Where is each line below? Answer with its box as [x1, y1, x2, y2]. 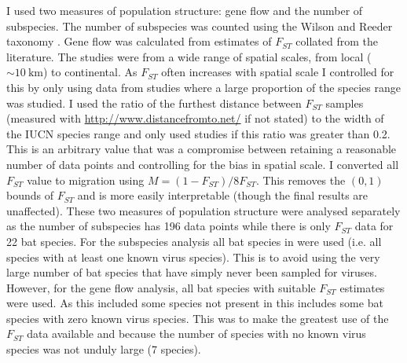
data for [354, 218, 394, 234]
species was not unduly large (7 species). [6, 341, 201, 357]
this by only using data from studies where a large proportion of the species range [6, 79, 401, 95]
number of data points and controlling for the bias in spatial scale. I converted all [6, 156, 399, 172]
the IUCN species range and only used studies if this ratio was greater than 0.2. [6, 125, 390, 141]
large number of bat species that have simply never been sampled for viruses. [6, 264, 377, 280]
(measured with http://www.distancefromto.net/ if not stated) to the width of [6, 110, 384, 126]
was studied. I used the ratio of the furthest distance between [6, 94, 302, 111]
